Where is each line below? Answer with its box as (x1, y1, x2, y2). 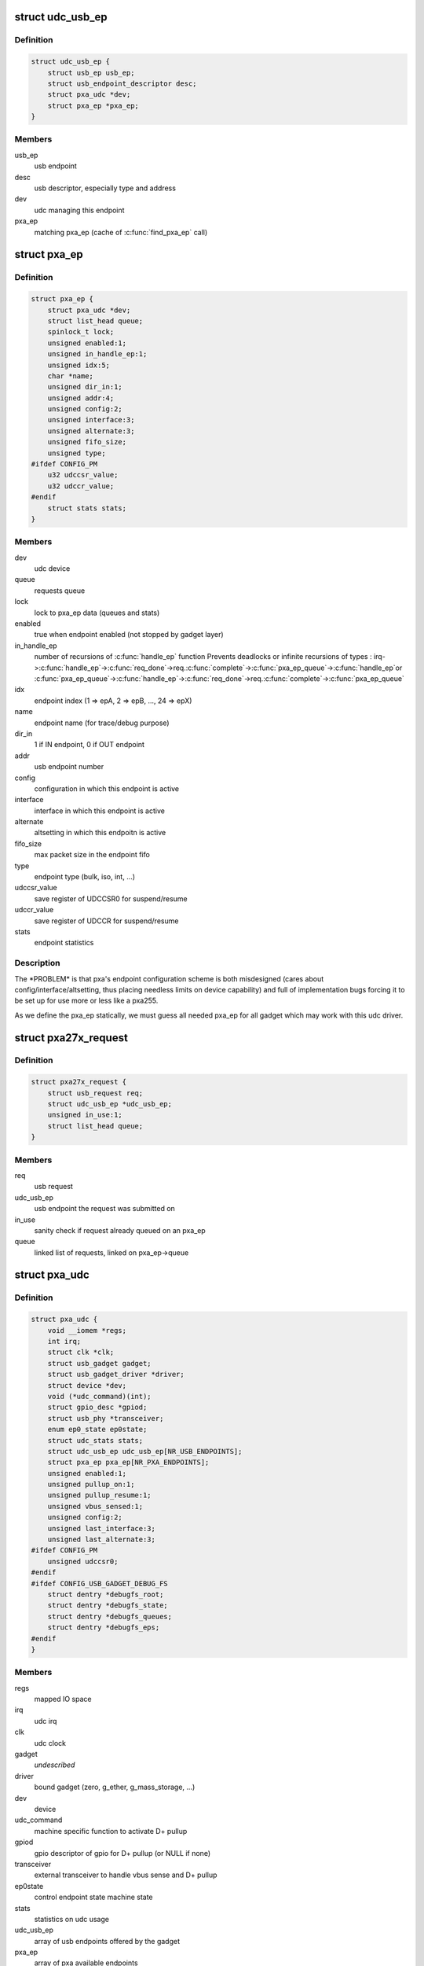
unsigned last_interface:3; (47, 1524, 156, 1533)
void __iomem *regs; (47, 1326, 127, 1335)
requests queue (34, 586, 86, 595)
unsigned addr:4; (47, 393, 115, 403)
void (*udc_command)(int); (47, 1392, 152, 1401)
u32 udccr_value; (47, 481, 115, 491)
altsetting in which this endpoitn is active (34, 828, 166, 838)
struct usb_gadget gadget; (47, 1359, 152, 1368)
